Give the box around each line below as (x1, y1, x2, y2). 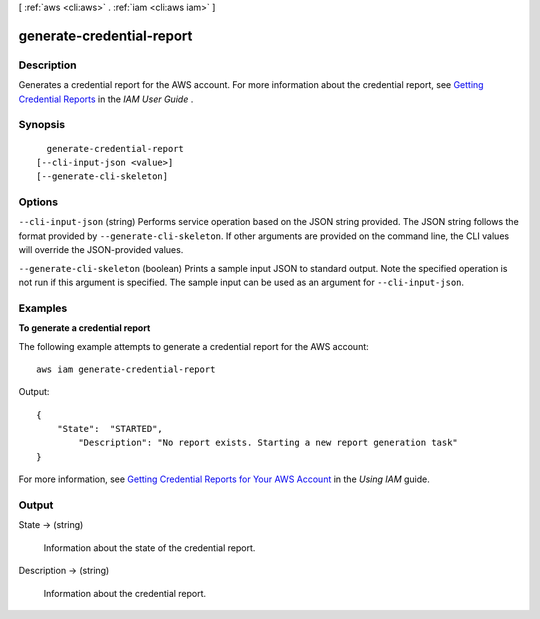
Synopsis (18, 118, 65, 132)
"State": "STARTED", (56, 423, 164, 435)
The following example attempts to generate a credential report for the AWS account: (18, 340, 369, 352)
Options (18, 195, 59, 209)
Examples (18, 301, 68, 315)
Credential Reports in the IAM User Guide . (18, 93, 194, 105)
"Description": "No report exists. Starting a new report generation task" (78, 437, 459, 449)
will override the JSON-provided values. (18, 244, 184, 256)
